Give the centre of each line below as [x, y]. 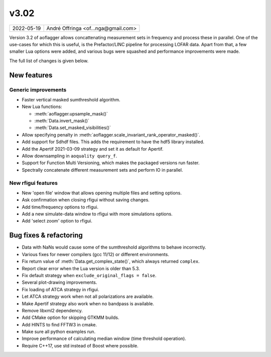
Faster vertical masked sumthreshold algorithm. [71, 99]
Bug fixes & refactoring [46, 235]
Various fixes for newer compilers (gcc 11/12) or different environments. [95, 254]
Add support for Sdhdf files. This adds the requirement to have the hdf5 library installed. [113, 142]
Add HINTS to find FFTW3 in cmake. [59, 324]
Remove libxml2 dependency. [52, 310]
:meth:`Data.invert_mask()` [62, 121]
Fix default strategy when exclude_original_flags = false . [89, 275]
